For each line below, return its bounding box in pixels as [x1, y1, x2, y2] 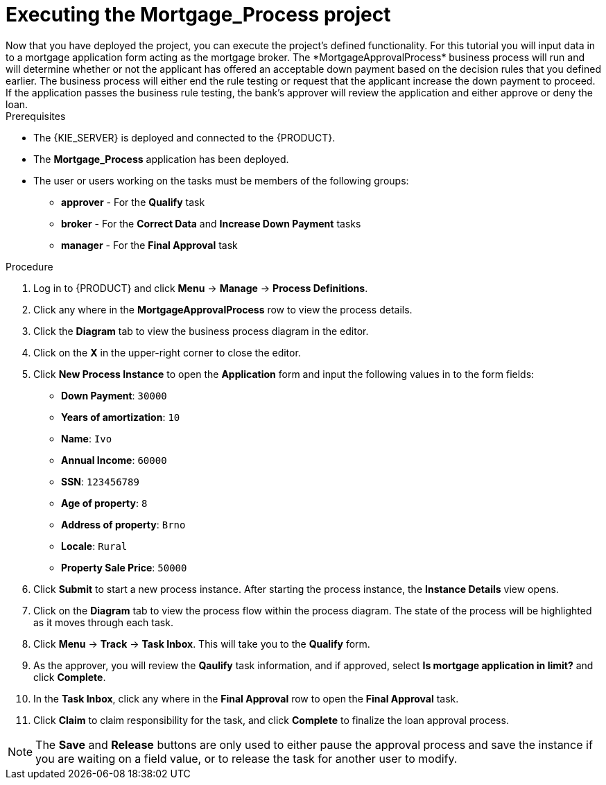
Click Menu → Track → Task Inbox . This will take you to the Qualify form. [33, 637, 370, 650]
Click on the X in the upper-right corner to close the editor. [33, 346, 301, 359]
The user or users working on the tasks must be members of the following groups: [33, 174, 409, 187]
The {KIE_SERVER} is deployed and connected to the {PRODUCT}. [33, 131, 336, 144]
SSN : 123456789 [61, 475, 139, 488]
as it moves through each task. [33, 616, 173, 628]
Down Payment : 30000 [61, 389, 167, 402]
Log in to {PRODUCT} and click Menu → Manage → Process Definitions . [33, 282, 368, 294]
